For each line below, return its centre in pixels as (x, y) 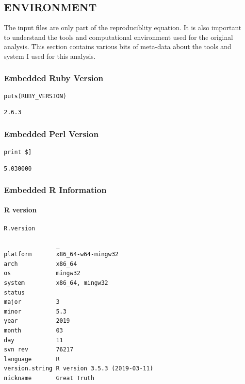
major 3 (32, 302)
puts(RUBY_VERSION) (35, 96)
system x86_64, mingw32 (56, 283)
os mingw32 (42, 273)
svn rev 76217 (39, 350)
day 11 (33, 340)
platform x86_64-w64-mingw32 (61, 254)
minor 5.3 (35, 311)
